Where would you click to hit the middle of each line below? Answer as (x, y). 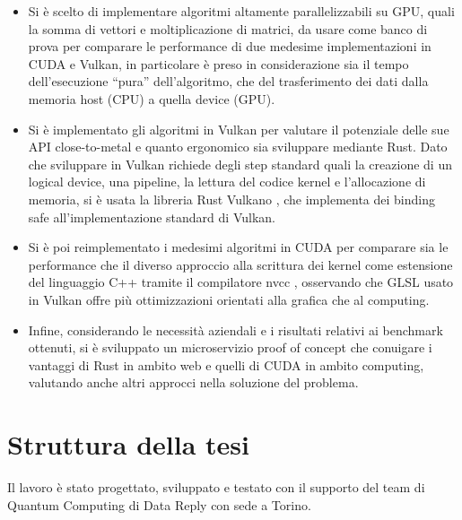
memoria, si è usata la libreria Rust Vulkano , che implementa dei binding (232, 199)
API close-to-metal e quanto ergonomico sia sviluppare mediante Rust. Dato (238, 147)
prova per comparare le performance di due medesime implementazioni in (230, 46)
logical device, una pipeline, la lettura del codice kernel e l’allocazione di (227, 182)
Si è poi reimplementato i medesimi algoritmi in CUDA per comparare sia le (238, 247)
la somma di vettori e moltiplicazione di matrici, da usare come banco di (228, 28)
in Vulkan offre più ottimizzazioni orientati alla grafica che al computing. (229, 299)
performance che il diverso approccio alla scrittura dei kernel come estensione (240, 264)
